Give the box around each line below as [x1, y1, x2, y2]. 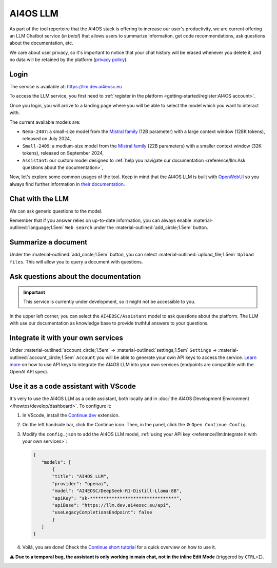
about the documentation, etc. [9, 40, 74, 46]
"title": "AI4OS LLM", [52, 474, 109, 480]
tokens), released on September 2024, [22, 150, 104, 156]
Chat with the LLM [9, 194, 69, 203]
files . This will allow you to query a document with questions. [9, 258, 143, 264]
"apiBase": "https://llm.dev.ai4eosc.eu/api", [52, 502, 171, 508]
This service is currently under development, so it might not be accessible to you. [23, 298, 196, 305]
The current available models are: [9, 119, 81, 125]
